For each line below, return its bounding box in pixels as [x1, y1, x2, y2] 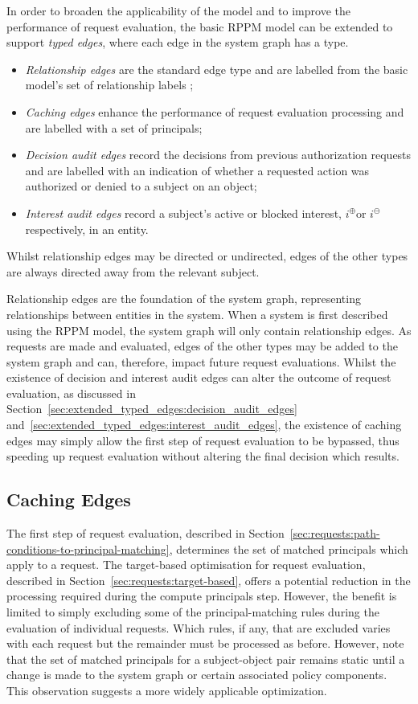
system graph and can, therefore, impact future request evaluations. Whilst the [6, 353, 396, 370]
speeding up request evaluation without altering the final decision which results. [6, 448, 400, 465]
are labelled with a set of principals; [25, 119, 203, 136]
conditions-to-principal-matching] [6, 540, 170, 557]
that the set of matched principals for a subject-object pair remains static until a [6, 650, 405, 667]
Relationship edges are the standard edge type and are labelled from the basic [25, 60, 408, 77]
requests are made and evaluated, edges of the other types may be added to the [6, 338, 398, 354]
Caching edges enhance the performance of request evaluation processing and [25, 103, 404, 120]
